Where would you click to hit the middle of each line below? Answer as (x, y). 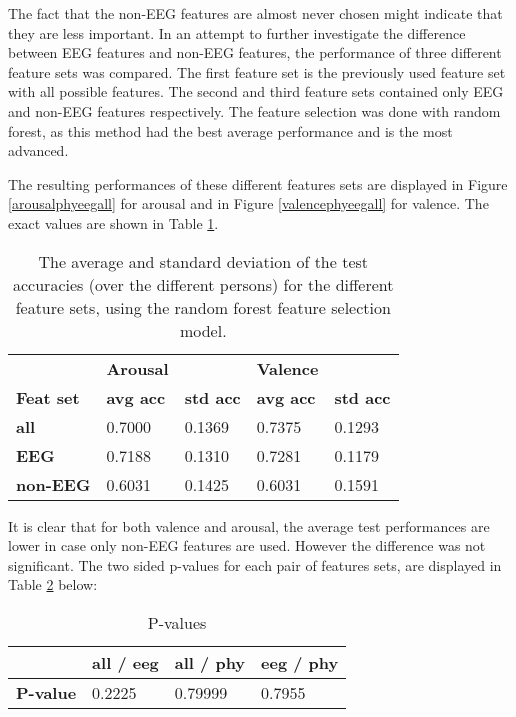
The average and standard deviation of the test (203, 261)
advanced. (38, 150)
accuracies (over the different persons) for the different (203, 284)
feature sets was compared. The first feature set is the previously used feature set (257, 71)
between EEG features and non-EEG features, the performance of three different (255, 52)
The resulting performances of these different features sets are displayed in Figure (258, 183)
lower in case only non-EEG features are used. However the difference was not (247, 545)
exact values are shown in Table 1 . (113, 222)
